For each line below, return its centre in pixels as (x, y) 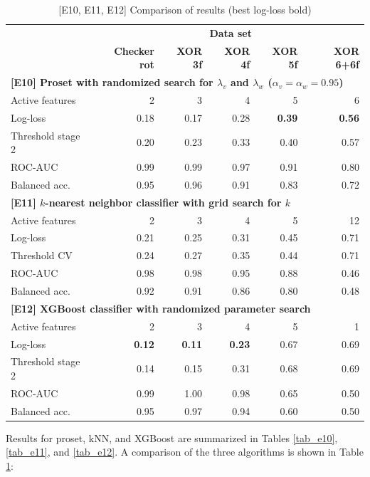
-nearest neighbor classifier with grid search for (163, 202)
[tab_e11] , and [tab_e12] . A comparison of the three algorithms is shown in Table (185, 452)
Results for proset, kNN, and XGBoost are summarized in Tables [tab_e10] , (172, 437)
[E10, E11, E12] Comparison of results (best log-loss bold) (185, 9)
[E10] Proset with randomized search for (112, 82)
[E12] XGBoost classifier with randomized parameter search (161, 308)
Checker (134, 50)
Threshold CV (42, 255)
